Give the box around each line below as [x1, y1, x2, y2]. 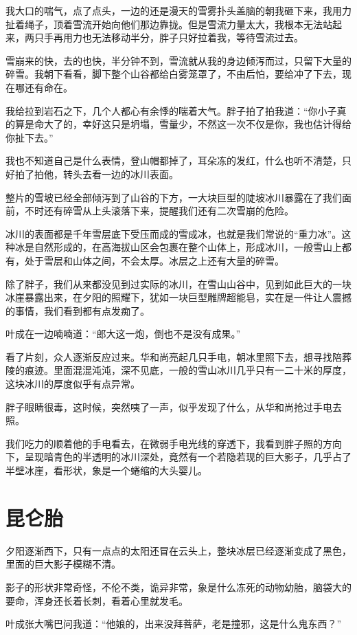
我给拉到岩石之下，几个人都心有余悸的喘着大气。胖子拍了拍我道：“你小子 [5, 103, 337, 118]
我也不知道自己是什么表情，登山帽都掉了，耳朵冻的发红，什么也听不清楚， [5, 153, 342, 168]
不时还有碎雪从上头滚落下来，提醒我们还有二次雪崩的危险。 [24, 203, 294, 218]
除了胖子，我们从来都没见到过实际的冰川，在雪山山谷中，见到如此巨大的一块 [5, 276, 352, 291]
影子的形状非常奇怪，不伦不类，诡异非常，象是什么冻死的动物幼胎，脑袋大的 [5, 579, 352, 594]
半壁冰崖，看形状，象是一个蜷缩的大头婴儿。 [5, 463, 207, 478]
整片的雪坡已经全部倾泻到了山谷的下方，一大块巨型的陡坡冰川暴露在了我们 [5, 190, 342, 204]
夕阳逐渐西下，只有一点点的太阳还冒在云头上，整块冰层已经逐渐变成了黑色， [5, 543, 352, 557]
